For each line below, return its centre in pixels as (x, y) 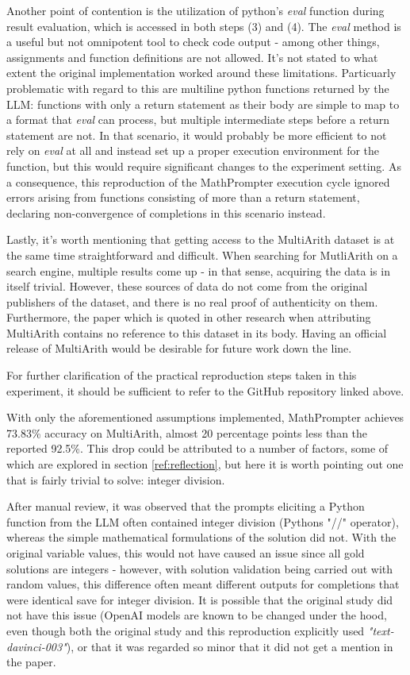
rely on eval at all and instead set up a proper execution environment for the (193, 150)
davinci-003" (36, 646)
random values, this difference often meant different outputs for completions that (203, 584)
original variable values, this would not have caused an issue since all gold (186, 553)
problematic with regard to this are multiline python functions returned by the (198, 88)
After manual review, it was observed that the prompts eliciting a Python (186, 506)
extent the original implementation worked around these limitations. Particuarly (201, 73)
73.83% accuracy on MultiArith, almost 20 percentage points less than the (187, 432)
